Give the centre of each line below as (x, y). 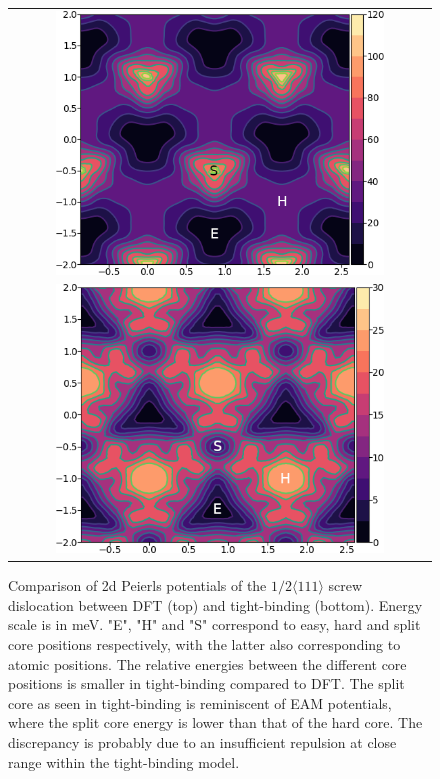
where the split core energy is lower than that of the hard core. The (215, 722)
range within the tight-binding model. (124, 761)
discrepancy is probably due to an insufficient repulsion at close (202, 741)
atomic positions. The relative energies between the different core (207, 663)
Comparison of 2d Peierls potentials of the (137, 585)
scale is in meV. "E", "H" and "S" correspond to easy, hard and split (214, 624)
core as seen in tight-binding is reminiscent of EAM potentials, (200, 702)
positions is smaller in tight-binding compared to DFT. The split (206, 683)
